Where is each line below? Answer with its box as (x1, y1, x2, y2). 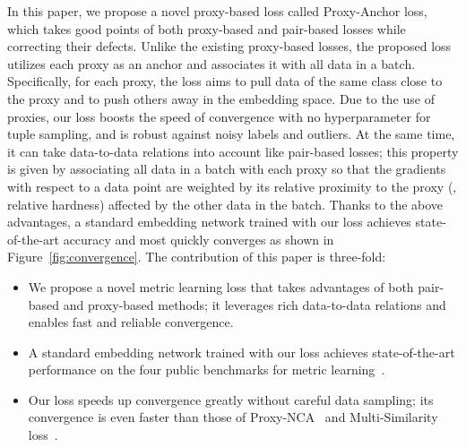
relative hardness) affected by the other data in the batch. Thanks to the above (7, 194, 444, 213)
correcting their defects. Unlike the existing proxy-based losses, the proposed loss (7, 37, 452, 56)
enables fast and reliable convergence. (28, 313, 234, 331)
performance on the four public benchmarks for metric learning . (28, 360, 385, 379)
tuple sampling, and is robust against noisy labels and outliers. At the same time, (7, 125, 455, 143)
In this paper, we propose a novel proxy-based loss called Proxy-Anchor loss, (7, 2, 427, 20)
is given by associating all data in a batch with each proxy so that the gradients (7, 159, 446, 178)
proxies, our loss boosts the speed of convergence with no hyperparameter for (7, 107, 431, 125)
